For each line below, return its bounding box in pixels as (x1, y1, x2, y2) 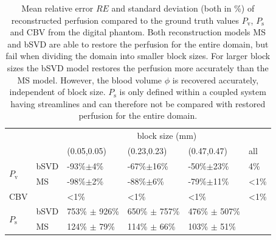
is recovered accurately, (172, 73, 259, 86)
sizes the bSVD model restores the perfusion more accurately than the (7, 61, 269, 74)
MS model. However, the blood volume (17, 73, 162, 86)
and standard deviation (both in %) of (111, 2, 255, 14)
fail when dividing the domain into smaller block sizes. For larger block (5, 49, 271, 62)
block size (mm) (137, 129, 197, 142)
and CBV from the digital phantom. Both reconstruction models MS (10, 26, 266, 38)
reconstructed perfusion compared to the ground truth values (11, 13, 239, 26)
